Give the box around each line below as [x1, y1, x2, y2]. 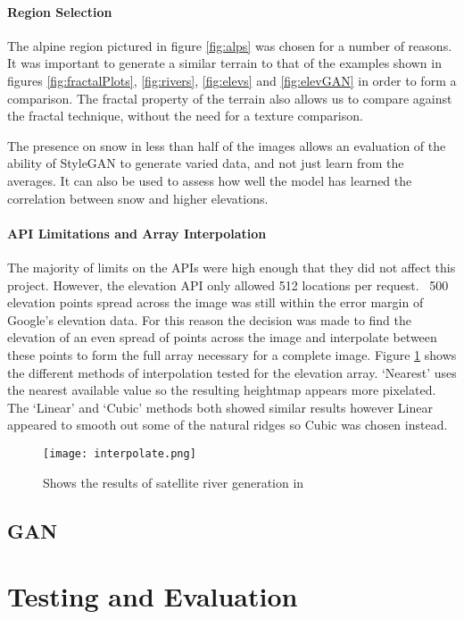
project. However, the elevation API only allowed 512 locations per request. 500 [7, 275, 449, 294]
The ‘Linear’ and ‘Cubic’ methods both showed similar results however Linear [7, 397, 433, 416]
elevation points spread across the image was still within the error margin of [7, 293, 424, 312]
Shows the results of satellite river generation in [43, 473, 304, 491]
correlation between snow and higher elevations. [7, 188, 269, 207]
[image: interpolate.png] [43, 447, 196, 460]
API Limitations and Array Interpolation [7, 223, 267, 242]
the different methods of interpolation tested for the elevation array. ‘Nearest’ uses [7, 363, 457, 381]
